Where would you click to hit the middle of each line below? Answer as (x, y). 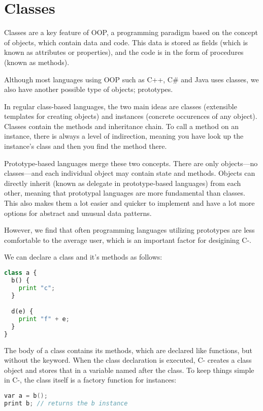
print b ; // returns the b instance (66, 403)
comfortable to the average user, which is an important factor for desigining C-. (128, 240)
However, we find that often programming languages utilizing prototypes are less (129, 230)
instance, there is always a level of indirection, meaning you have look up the (124, 136)
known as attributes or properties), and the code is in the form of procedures (124, 52)
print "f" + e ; (44, 319)
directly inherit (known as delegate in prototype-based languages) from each (123, 183)
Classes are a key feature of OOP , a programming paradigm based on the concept (131, 32)
